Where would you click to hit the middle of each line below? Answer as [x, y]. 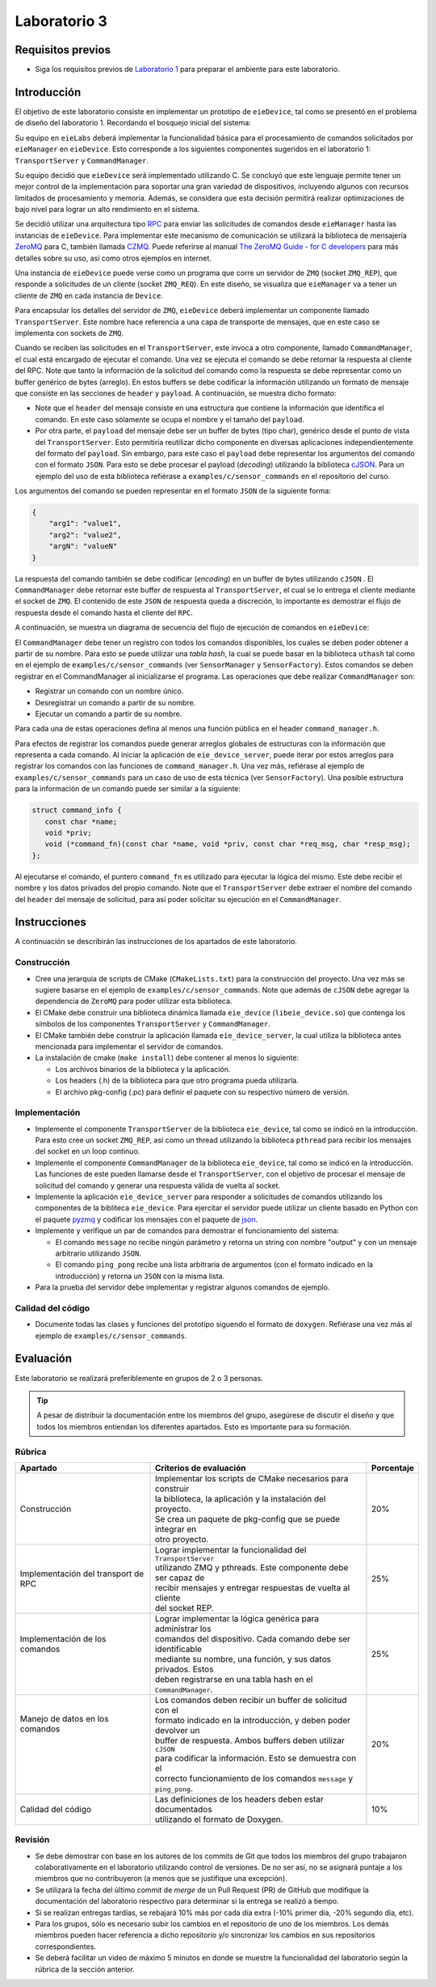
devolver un [177, 1730]
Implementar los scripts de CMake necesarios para [252, 1478]
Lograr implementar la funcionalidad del [231, 1549]
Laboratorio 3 [61, 21]
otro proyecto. [182, 1539]
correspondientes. [66, 1947]
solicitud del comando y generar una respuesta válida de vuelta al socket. [158, 1185]
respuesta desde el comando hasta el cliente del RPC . [104, 612]
